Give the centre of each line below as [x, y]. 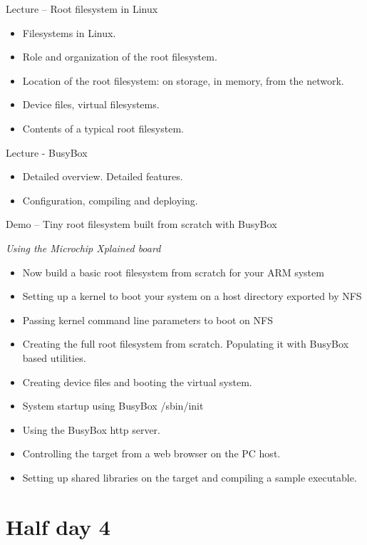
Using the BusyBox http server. [91, 429]
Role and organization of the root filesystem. [120, 57]
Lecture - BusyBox [47, 152]
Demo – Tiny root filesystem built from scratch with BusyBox [141, 224]
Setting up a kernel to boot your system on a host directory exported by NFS [192, 296]
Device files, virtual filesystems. [91, 104]
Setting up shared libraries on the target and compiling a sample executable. [190, 477]
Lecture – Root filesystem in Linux [82, 9]
